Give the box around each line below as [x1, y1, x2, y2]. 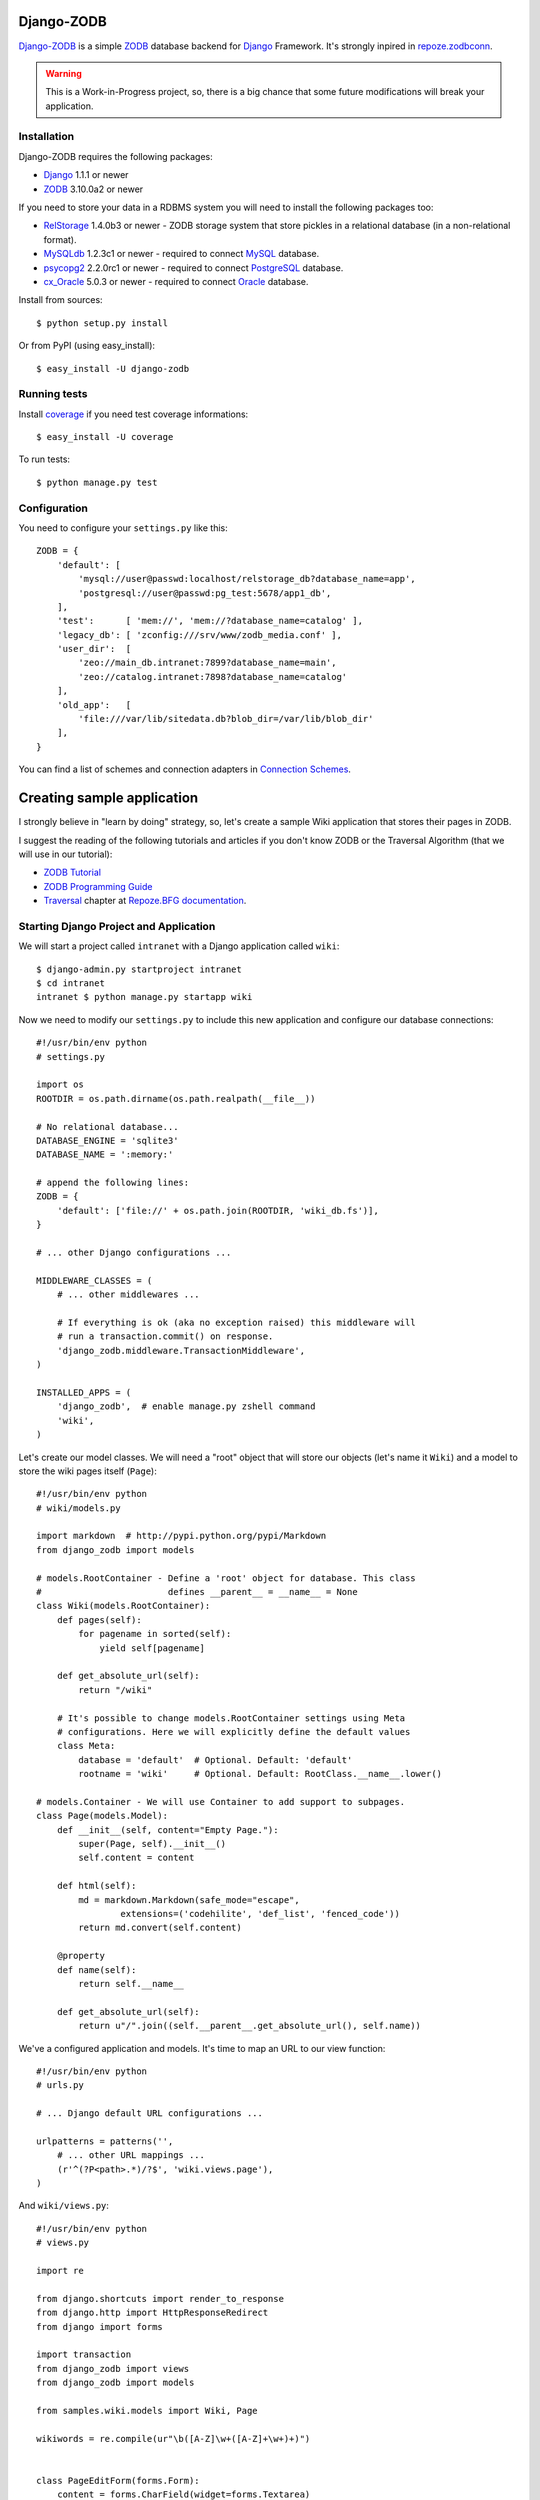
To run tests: [18, 453, 70, 465]
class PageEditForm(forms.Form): [36, 2475, 200, 2486]
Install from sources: [18, 294, 104, 306]
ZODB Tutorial [43, 866, 102, 879]
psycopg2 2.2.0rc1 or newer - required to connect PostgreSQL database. [43, 261, 344, 274]
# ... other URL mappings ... [56, 2150, 205, 2161]
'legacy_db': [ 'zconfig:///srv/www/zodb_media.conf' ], [56, 629, 342, 640]
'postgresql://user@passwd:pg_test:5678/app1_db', [78, 587, 332, 599]
